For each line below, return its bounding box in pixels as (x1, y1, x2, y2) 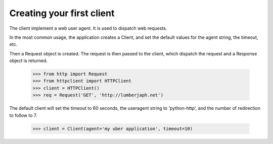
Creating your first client (9, 8, 115, 19)
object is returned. (9, 58, 48, 64)
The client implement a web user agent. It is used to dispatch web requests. (9, 25, 167, 31)
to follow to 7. (9, 112, 37, 118)
